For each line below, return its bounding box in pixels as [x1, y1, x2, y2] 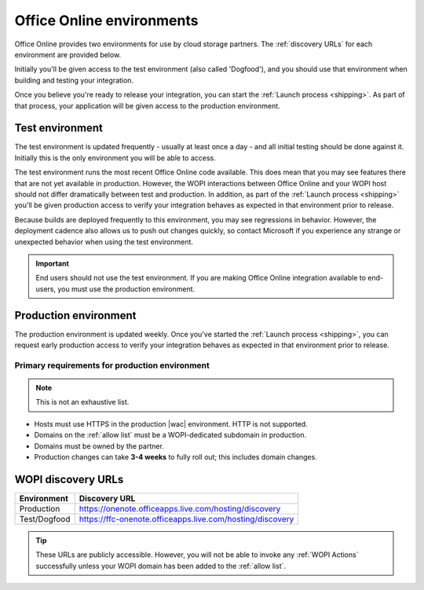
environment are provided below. [14, 49, 122, 59]
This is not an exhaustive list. [35, 398, 130, 407]
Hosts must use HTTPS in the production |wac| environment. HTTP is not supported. [34, 419, 308, 428]
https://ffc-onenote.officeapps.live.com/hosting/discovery [79, 513, 294, 524]
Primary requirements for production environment [14, 360, 210, 371]
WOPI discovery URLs [14, 472, 124, 486]
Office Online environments [14, 12, 199, 29]
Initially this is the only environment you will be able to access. [14, 153, 216, 163]
